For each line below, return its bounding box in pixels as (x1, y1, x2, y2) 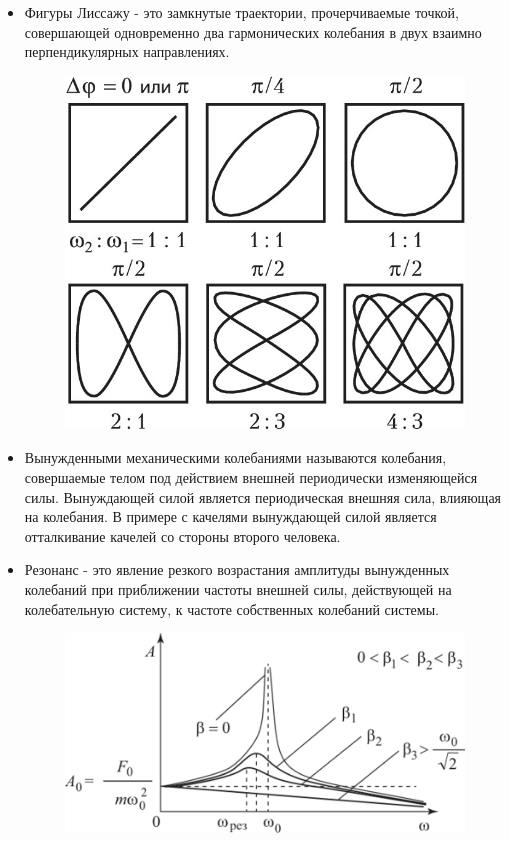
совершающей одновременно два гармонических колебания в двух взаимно (24, 21, 482, 42)
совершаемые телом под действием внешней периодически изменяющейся (24, 466, 478, 487)
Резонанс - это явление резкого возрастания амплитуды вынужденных (24, 559, 450, 580)
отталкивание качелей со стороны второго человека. (24, 525, 341, 546)
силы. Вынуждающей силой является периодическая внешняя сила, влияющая (24, 486, 502, 507)
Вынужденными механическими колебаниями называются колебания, (24, 447, 447, 468)
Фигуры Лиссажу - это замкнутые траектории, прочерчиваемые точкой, (24, 2, 459, 22)
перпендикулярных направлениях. (24, 41, 230, 62)
